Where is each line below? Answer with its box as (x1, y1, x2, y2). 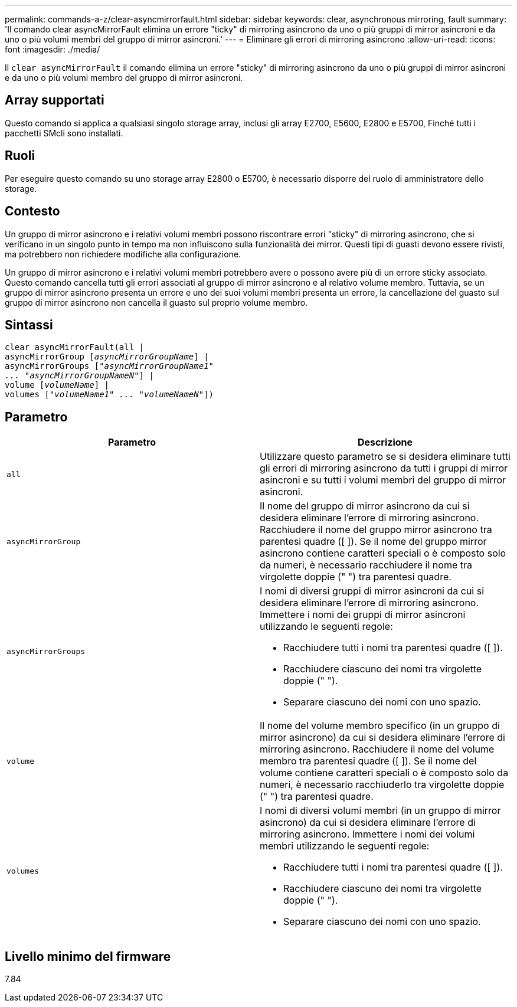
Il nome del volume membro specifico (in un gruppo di (260, 720, 500, 732)
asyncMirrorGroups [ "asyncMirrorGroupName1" (5, 361, 214, 371)
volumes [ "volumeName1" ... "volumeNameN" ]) (5, 390, 214, 400)
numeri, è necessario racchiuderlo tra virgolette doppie (260, 779, 505, 791)
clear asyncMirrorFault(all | (5, 342, 145, 352)
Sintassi (5, 317, 53, 332)
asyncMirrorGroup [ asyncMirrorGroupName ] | (5, 352, 209, 362)
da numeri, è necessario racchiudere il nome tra (260, 559, 472, 571)
